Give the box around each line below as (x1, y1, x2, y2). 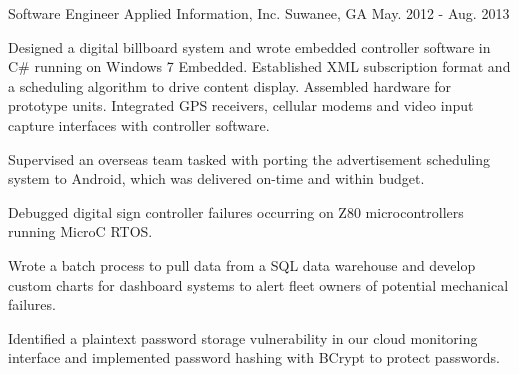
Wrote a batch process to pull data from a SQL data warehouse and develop (8, 254, 476, 275)
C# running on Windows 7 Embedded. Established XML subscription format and (8, 56, 511, 77)
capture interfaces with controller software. (8, 114, 270, 135)
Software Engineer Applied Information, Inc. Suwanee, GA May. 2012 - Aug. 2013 (8, 3, 510, 23)
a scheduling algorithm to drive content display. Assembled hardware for (8, 75, 452, 96)
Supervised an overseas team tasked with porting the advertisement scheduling (8, 148, 491, 169)
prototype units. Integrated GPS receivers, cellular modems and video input (8, 95, 474, 116)
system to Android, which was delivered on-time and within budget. (8, 168, 425, 189)
